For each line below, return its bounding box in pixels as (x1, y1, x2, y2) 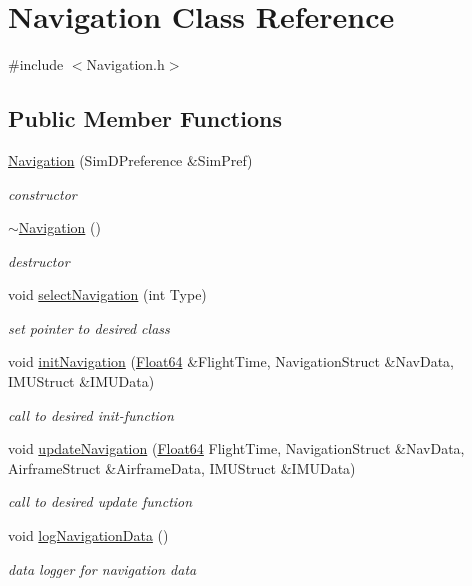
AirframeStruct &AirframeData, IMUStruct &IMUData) (8, 457, 356, 478)
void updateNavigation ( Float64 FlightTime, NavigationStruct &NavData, (8, 438, 465, 459)
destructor (8, 250, 70, 271)
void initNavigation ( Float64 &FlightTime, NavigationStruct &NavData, (8, 351, 454, 372)
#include (8, 54, 64, 75)
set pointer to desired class (8, 317, 170, 338)
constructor (8, 183, 77, 204)
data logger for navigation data (8, 558, 197, 579)
